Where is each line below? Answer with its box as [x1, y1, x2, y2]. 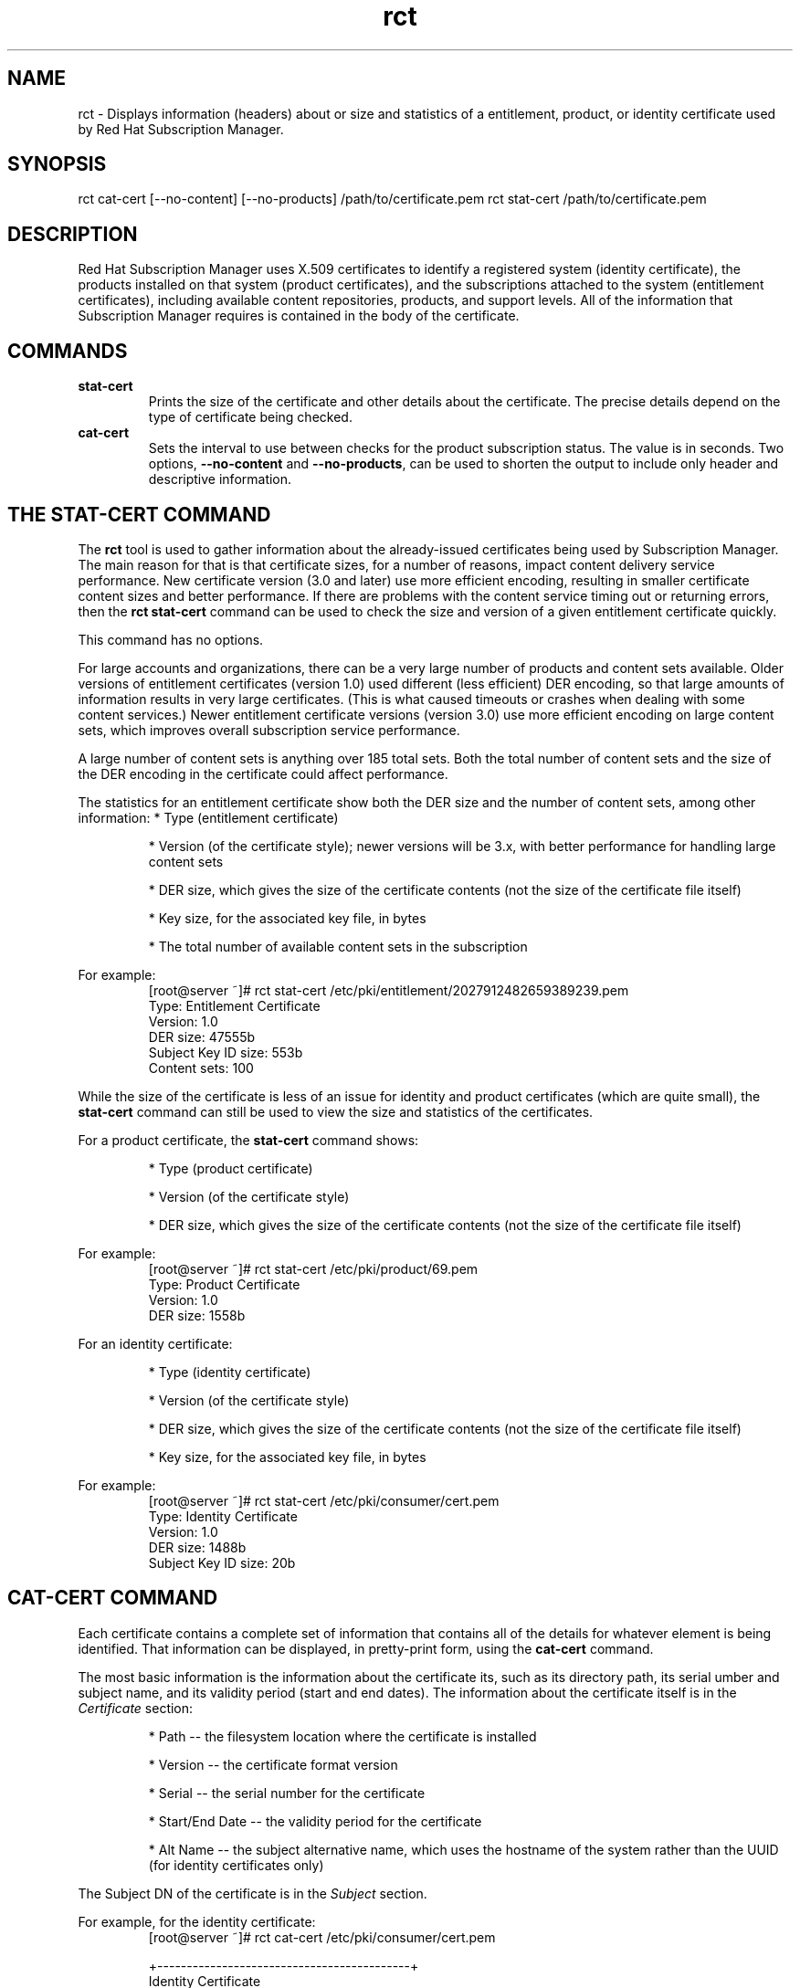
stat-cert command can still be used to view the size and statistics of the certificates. [78, 1103, 594, 1120]
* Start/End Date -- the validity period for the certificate [148, 1813, 482, 1829]
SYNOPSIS [7, 153, 107, 176]
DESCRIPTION [7, 222, 138, 246]
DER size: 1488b [148, 1539, 247, 1555]
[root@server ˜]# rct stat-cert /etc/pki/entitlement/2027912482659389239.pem [148, 982, 629, 998]
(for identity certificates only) [148, 1857, 324, 1873]
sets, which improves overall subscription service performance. [78, 721, 460, 738]
